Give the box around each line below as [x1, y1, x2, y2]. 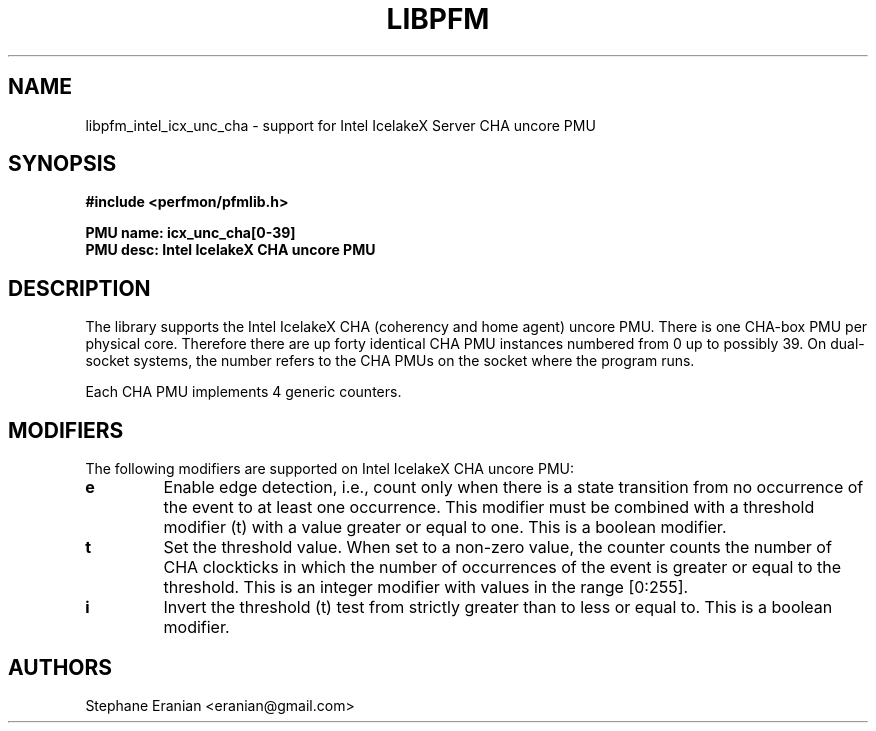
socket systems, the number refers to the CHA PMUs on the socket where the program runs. [85, 352, 695, 370]
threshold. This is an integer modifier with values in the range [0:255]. [163, 577, 689, 598]
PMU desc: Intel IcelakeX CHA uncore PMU [85, 241, 376, 259]
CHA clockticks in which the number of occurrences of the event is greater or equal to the [163, 557, 841, 578]
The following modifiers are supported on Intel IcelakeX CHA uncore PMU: [85, 460, 575, 478]
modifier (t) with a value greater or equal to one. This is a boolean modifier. [163, 517, 727, 538]
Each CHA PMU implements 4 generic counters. [85, 383, 402, 401]
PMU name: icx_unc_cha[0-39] [85, 224, 296, 242]
